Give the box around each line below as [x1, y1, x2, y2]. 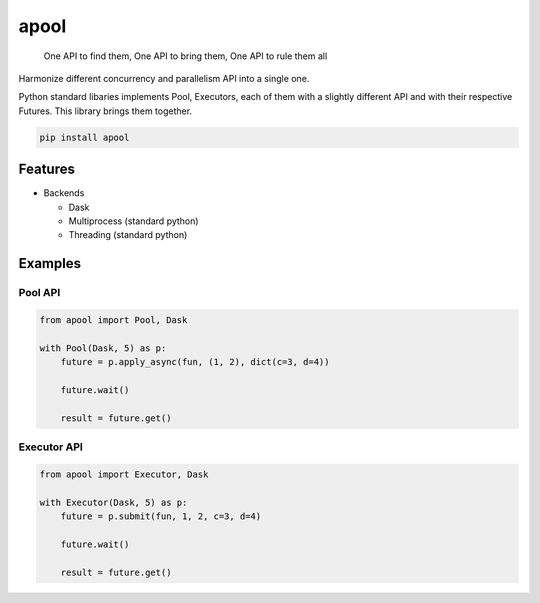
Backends [43, 187, 85, 199]
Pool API [18, 286, 61, 300]
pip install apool [39, 131, 130, 143]
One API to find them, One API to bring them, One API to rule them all [43, 50, 328, 62]
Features [18, 161, 75, 178]
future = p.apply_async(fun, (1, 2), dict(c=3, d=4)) [60, 356, 330, 368]
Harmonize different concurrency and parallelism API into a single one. [18, 72, 310, 84]
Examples [18, 255, 82, 272]
